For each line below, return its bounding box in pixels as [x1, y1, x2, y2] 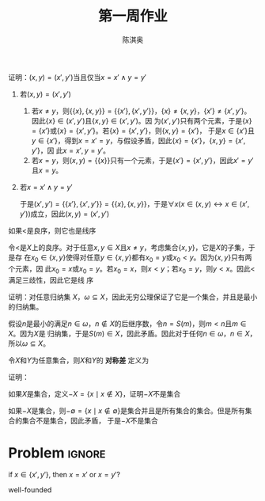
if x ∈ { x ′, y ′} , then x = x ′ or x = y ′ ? [8, 470, 121, 480]
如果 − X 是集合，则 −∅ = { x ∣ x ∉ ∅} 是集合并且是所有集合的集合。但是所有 [8, 405, 245, 416]
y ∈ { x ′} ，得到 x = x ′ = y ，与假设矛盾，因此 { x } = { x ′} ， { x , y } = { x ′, [31, 135, 246, 145]
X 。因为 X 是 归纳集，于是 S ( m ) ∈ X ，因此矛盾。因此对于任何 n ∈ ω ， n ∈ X [8, 328, 251, 338]
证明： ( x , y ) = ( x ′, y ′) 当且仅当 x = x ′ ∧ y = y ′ [8, 72, 146, 82]
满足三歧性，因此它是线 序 [8, 275, 93, 285]
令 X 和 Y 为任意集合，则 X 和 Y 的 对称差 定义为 [8, 355, 150, 365]
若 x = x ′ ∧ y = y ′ [19, 182, 73, 192]
